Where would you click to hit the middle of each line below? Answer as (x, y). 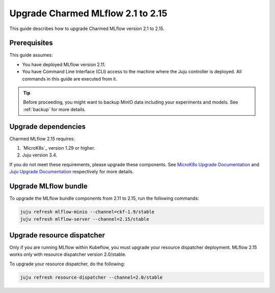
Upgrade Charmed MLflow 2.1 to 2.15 (88, 13)
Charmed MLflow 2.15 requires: (42, 139)
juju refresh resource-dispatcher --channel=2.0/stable (91, 277)
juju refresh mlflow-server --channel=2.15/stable (85, 219)
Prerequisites (31, 43)
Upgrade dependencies (48, 127)
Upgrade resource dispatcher (57, 235)
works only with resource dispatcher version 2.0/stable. (68, 254)
